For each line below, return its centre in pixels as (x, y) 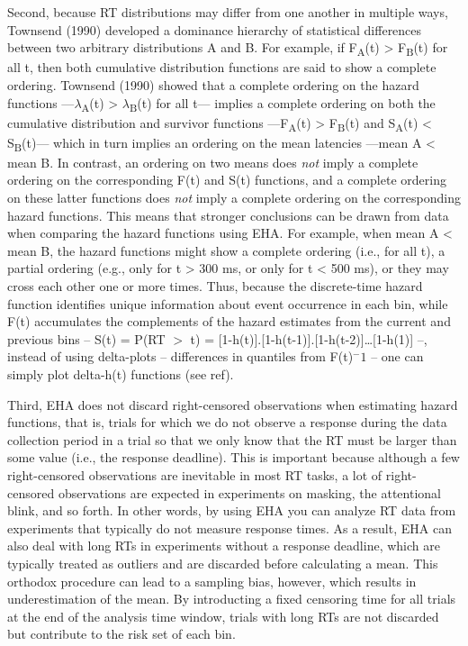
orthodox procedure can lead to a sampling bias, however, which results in (212, 581)
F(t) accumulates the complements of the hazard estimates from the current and (229, 321)
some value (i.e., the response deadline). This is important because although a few (234, 457)
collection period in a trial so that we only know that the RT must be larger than (232, 439)
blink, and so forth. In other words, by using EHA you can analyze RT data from (232, 510)
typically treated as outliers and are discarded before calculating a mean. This (223, 563)
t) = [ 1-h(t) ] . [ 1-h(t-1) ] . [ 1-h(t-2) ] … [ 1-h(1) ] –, (309, 338)
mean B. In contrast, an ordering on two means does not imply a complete (213, 162)
